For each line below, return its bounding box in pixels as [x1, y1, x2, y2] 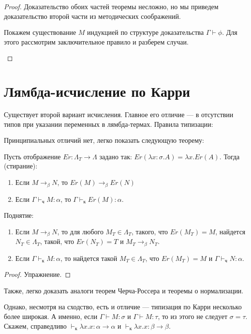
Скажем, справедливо [4, 320, 67, 331]
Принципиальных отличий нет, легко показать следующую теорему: [4, 135, 205, 145]
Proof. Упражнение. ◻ [4, 269, 71, 279]
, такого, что [132, 226, 168, 236]
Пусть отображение [4, 151, 61, 161]
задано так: [99, 151, 132, 161]
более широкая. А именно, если [4, 311, 98, 321]
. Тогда [219, 151, 240, 161]
